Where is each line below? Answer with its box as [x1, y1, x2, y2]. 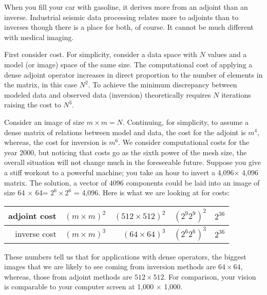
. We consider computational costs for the [118, 137, 250, 147]
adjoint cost [8, 210, 56, 222]
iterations [221, 89, 251, 100]
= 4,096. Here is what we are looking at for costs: [73, 187, 230, 198]
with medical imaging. [4, 31, 74, 42]
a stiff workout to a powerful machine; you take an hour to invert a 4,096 [4, 167, 234, 177]
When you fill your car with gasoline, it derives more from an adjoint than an [4, 2, 248, 12]
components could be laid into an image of [126, 177, 260, 188]
